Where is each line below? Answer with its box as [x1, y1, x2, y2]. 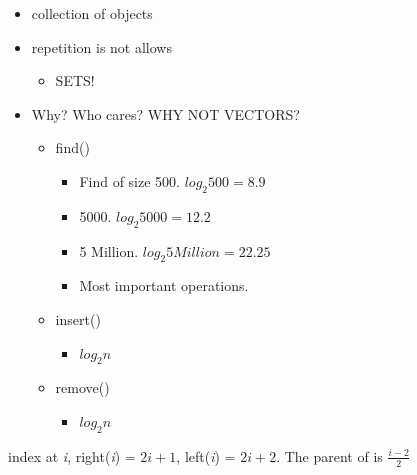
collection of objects [31, 3, 153, 23]
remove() [55, 377, 110, 398]
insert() [55, 308, 101, 329]
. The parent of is [276, 445, 383, 466]
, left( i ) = [176, 445, 236, 466]
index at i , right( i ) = [8, 445, 136, 466]
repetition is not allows [31, 36, 172, 57]
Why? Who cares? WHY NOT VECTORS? [31, 103, 300, 124]
